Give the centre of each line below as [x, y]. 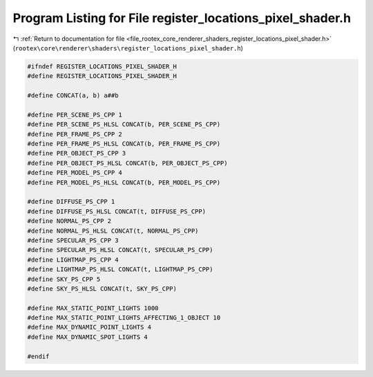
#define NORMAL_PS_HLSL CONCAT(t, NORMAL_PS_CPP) [113, 231]
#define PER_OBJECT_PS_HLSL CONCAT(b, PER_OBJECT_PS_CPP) [127, 163]
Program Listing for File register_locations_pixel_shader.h [182, 18]
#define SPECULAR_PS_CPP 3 [73, 240]
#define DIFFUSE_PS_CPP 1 [71, 202]
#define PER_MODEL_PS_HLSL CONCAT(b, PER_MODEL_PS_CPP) [124, 182]
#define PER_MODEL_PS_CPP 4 [75, 173]
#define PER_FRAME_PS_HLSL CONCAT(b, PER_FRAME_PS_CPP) [124, 144]
